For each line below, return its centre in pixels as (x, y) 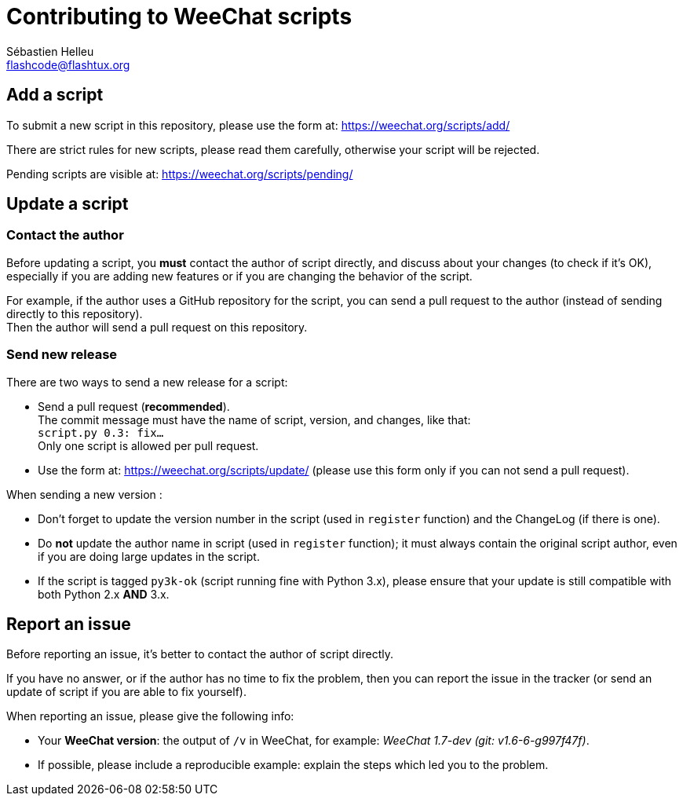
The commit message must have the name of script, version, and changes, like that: (254, 419)
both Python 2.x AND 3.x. (104, 594)
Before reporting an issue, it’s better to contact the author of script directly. (200, 654)
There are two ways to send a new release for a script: (147, 382)
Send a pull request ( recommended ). (134, 406)
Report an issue (69, 624)
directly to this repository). (75, 313)
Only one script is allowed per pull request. (148, 445)
